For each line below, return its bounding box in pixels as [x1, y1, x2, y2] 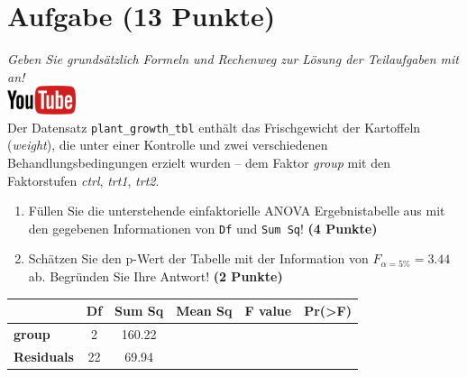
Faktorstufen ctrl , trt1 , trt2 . [7, 170, 160, 189]
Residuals [14, 346, 74, 365]
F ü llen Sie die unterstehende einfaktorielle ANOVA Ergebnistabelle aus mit [28, 201, 445, 220]
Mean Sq [176, 301, 233, 320]
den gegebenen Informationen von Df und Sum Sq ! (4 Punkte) [28, 218, 378, 237]
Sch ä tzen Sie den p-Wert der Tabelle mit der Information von [28, 249, 369, 268]
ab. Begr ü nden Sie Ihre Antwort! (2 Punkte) [28, 267, 283, 285]
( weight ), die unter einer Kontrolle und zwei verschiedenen [7, 135, 328, 154]
